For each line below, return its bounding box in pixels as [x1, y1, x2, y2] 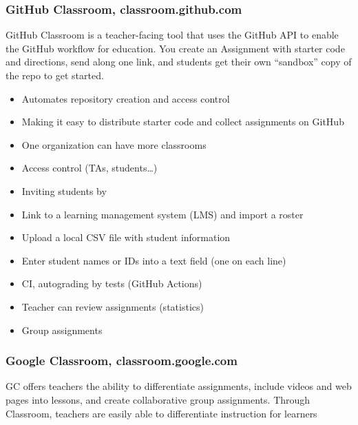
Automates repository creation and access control [21, 91, 230, 105]
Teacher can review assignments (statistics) [21, 299, 204, 313]
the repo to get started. [6, 68, 104, 82]
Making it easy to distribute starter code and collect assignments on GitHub [21, 114, 344, 129]
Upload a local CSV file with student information [21, 230, 231, 245]
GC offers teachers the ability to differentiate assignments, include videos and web [6, 379, 352, 393]
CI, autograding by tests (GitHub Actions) [21, 276, 202, 291]
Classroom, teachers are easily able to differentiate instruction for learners [6, 406, 317, 420]
